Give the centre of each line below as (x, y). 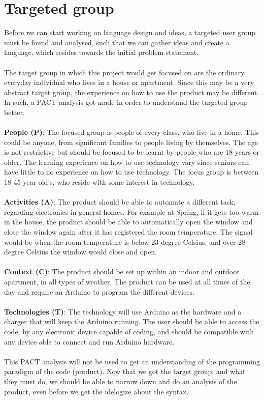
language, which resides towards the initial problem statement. (102, 52)
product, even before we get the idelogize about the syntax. (96, 391)
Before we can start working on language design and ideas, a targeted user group (130, 32)
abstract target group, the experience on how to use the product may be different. (132, 92)
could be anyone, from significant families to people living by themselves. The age (131, 142)
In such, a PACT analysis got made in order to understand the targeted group (126, 102)
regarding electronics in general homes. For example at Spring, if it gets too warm (131, 211)
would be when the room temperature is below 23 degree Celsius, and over (120, 241)
